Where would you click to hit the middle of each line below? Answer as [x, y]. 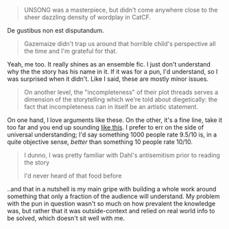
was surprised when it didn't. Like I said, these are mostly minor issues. [108, 79]
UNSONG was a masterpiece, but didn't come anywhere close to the [121, 10]
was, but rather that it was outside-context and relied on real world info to [111, 211]
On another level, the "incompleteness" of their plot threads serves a [121, 92]
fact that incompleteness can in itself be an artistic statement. [111, 107]
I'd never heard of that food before [73, 176]
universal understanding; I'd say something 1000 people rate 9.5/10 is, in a [112, 134]
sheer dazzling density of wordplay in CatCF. [87, 17]
